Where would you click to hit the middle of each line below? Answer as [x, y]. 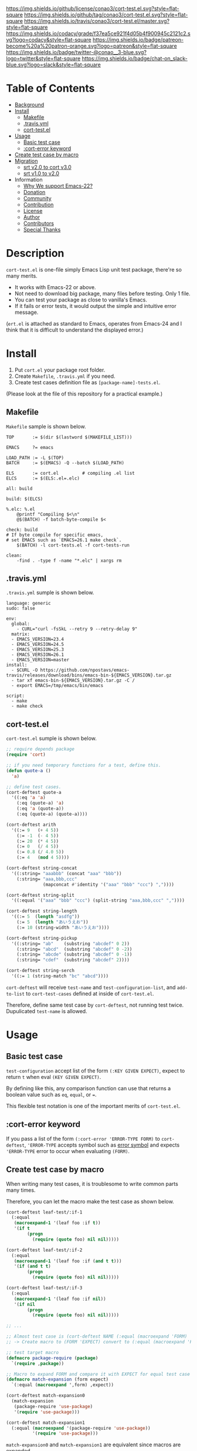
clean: [14, 555]
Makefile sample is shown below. [46, 426]
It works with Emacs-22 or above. [55, 287]
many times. [21, 1190]
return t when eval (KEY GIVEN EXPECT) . [54, 1077]
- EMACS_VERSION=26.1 [38, 655]
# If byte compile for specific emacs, [55, 535]
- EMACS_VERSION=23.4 [38, 639]
